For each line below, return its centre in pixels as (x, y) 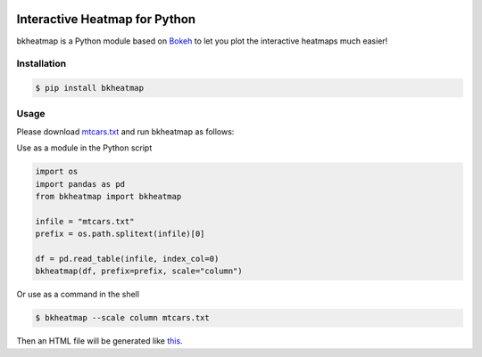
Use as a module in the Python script (84, 148)
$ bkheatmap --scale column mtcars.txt (122, 318)
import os (57, 172)
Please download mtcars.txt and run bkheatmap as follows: (125, 131)
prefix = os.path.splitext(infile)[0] (120, 234)
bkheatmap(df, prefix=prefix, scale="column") (139, 271)
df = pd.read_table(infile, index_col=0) (127, 259)
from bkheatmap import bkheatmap (108, 196)
